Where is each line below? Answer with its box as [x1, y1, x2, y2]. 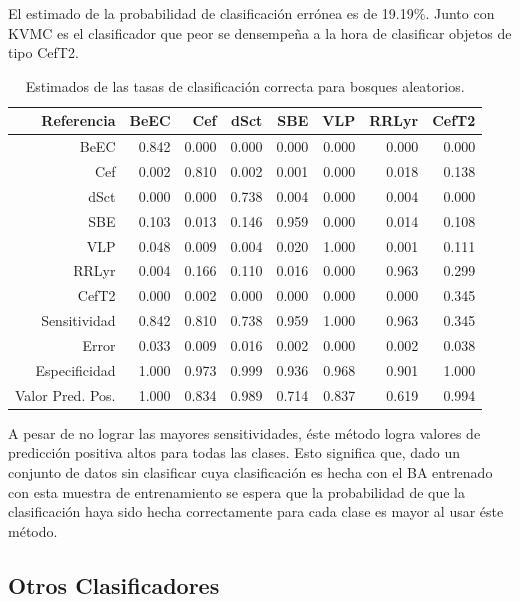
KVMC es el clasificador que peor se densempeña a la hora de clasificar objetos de [8, 22, 512, 43]
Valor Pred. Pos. [15, 384, 116, 405]
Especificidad [35, 359, 116, 380]
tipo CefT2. [8, 42, 79, 63]
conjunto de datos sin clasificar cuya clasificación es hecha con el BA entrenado [8, 461, 493, 482]
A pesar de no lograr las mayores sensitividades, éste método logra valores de [8, 422, 481, 443]
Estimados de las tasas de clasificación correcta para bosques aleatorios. [25, 75, 465, 96]
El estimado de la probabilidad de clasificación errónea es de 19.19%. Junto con [8, 3, 495, 23]
